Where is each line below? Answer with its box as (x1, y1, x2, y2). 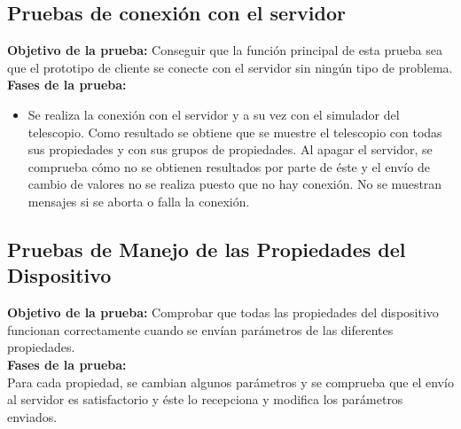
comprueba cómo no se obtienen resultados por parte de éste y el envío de (27, 157, 430, 175)
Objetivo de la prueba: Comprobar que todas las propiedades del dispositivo (7, 303, 439, 322)
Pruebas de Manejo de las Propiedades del (7, 235, 406, 262)
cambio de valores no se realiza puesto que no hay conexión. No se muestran (27, 175, 442, 193)
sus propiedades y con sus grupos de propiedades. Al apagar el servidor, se (27, 140, 433, 159)
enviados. (7, 407, 58, 425)
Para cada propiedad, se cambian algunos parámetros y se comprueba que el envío (7, 372, 454, 391)
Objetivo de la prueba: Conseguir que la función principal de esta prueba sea (7, 41, 442, 59)
